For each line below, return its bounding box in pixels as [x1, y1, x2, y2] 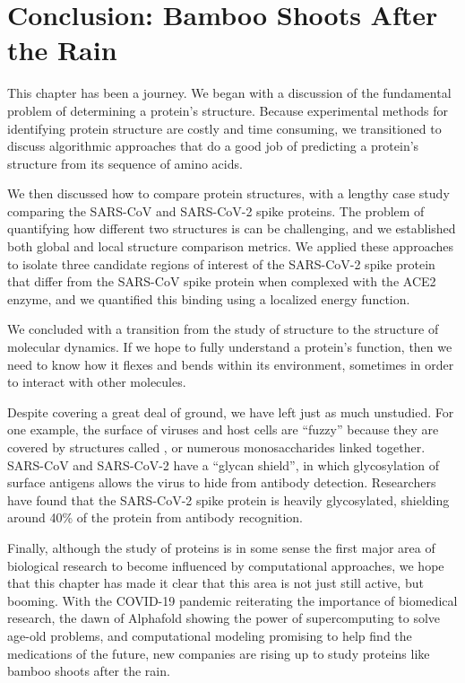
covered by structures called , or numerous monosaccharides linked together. [7, 438, 426, 456]
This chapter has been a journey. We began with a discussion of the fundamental [7, 83, 452, 102]
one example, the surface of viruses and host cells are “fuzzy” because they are [7, 420, 439, 439]
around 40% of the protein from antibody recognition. [7, 508, 303, 527]
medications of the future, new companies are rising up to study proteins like [7, 644, 430, 662]
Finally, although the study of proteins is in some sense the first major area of [7, 538, 435, 556]
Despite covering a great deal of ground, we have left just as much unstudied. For [7, 402, 454, 421]
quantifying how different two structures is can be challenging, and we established [7, 219, 456, 238]
